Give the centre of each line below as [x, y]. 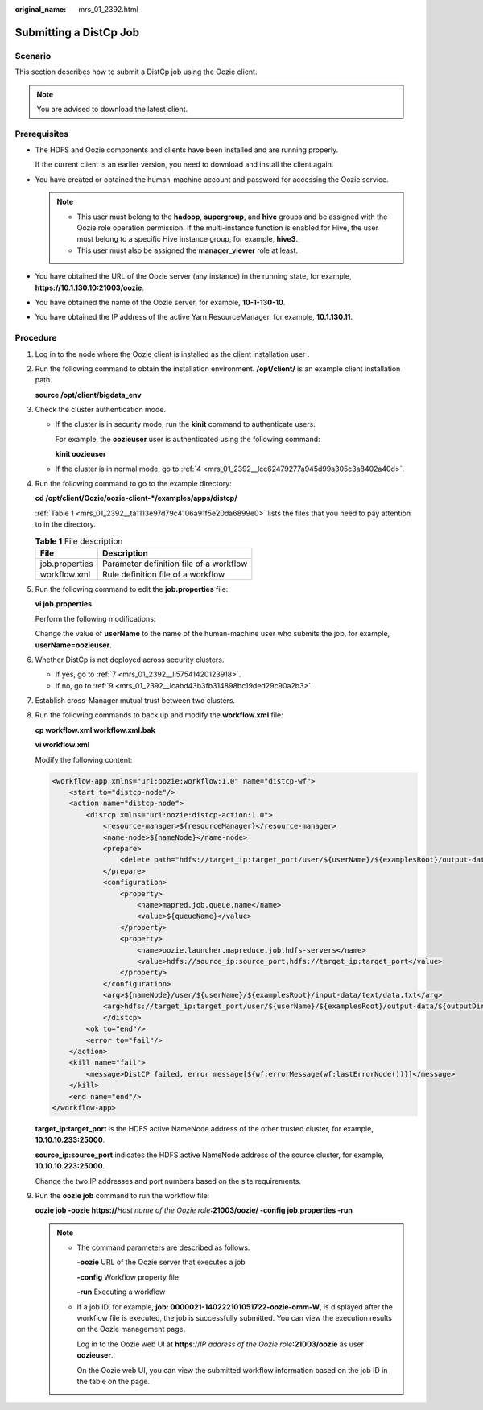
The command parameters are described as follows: [163, 1247]
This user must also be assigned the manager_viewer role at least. [187, 250]
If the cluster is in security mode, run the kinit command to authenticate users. [185, 424]
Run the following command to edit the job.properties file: [132, 589]
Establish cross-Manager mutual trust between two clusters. [135, 701]
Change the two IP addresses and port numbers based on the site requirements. [168, 1181]
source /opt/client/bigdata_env [88, 395]
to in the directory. [66, 524]
